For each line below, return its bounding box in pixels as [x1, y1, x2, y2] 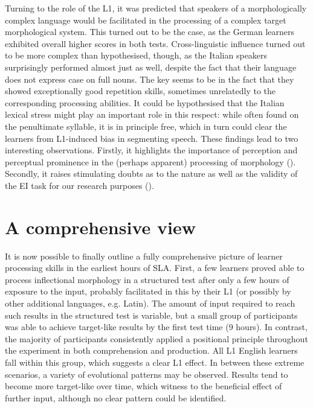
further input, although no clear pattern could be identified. [5, 391, 227, 404]
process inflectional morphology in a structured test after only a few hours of [5, 273, 289, 285]
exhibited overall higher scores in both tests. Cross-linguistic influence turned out [5, 37, 306, 49]
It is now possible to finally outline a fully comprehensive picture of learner [5, 249, 283, 262]
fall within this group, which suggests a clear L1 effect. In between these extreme [5, 355, 305, 368]
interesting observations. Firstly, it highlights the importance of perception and [5, 144, 298, 156]
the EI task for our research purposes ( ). [5, 179, 154, 191]
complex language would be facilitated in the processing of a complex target [5, 13, 286, 26]
